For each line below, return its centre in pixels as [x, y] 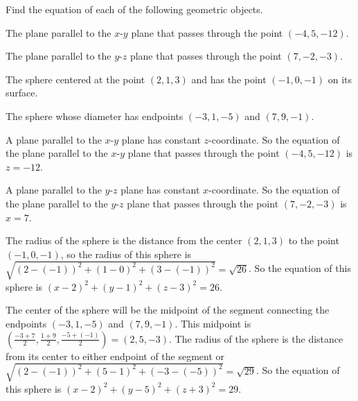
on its [340, 79]
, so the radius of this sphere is [126, 254]
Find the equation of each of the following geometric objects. [134, 9]
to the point [314, 240]
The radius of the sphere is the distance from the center [124, 240]
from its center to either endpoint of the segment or [115, 356]
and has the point [229, 79]
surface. [22, 93]
